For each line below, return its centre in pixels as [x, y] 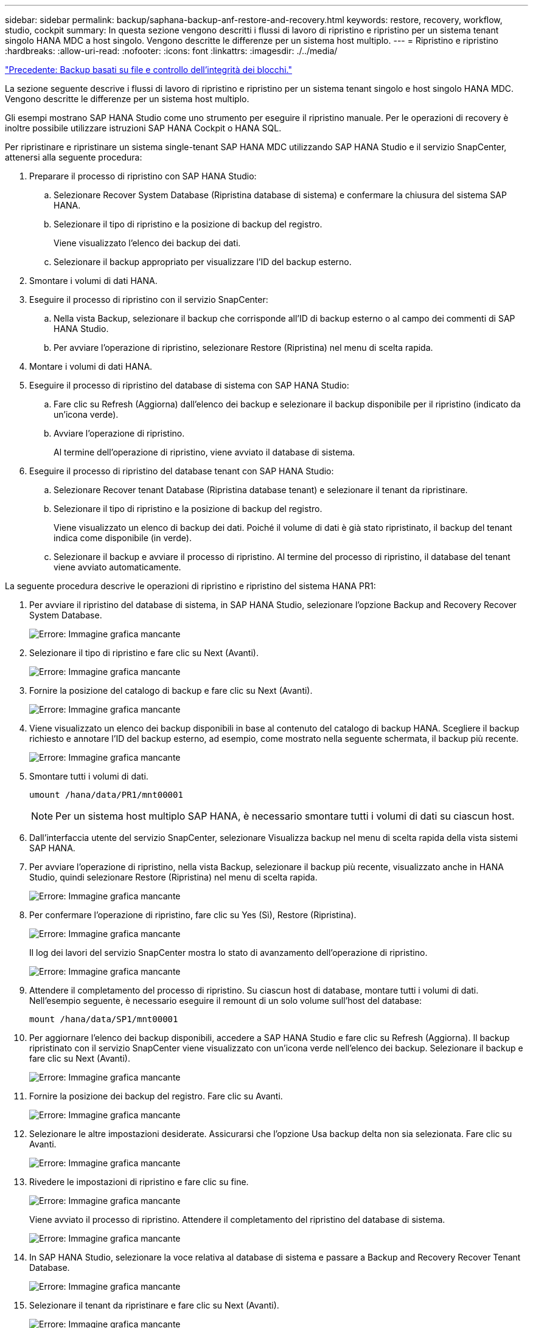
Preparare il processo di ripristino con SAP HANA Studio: [143, 176]
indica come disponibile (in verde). [123, 538]
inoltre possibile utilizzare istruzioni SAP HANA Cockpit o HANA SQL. [143, 128]
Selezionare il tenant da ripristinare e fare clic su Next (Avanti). [154, 1305]
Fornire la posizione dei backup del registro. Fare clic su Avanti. [156, 1096]
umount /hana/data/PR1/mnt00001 [106, 795]
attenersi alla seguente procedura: [74, 157]
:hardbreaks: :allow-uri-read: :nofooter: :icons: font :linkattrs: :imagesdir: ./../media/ [171, 51]
